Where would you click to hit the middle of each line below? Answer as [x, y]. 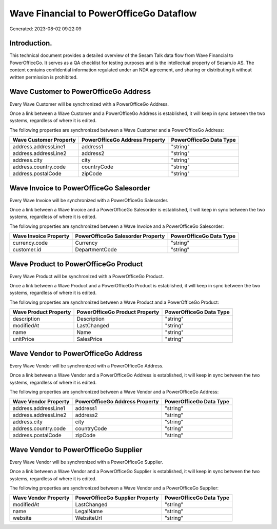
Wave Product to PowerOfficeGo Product [76, 264]
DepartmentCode [96, 250]
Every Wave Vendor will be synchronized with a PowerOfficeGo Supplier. [86, 462]
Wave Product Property [42, 312]
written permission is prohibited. [44, 77]
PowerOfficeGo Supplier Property [117, 498]
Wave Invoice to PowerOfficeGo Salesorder [80, 188]
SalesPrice [90, 339]
